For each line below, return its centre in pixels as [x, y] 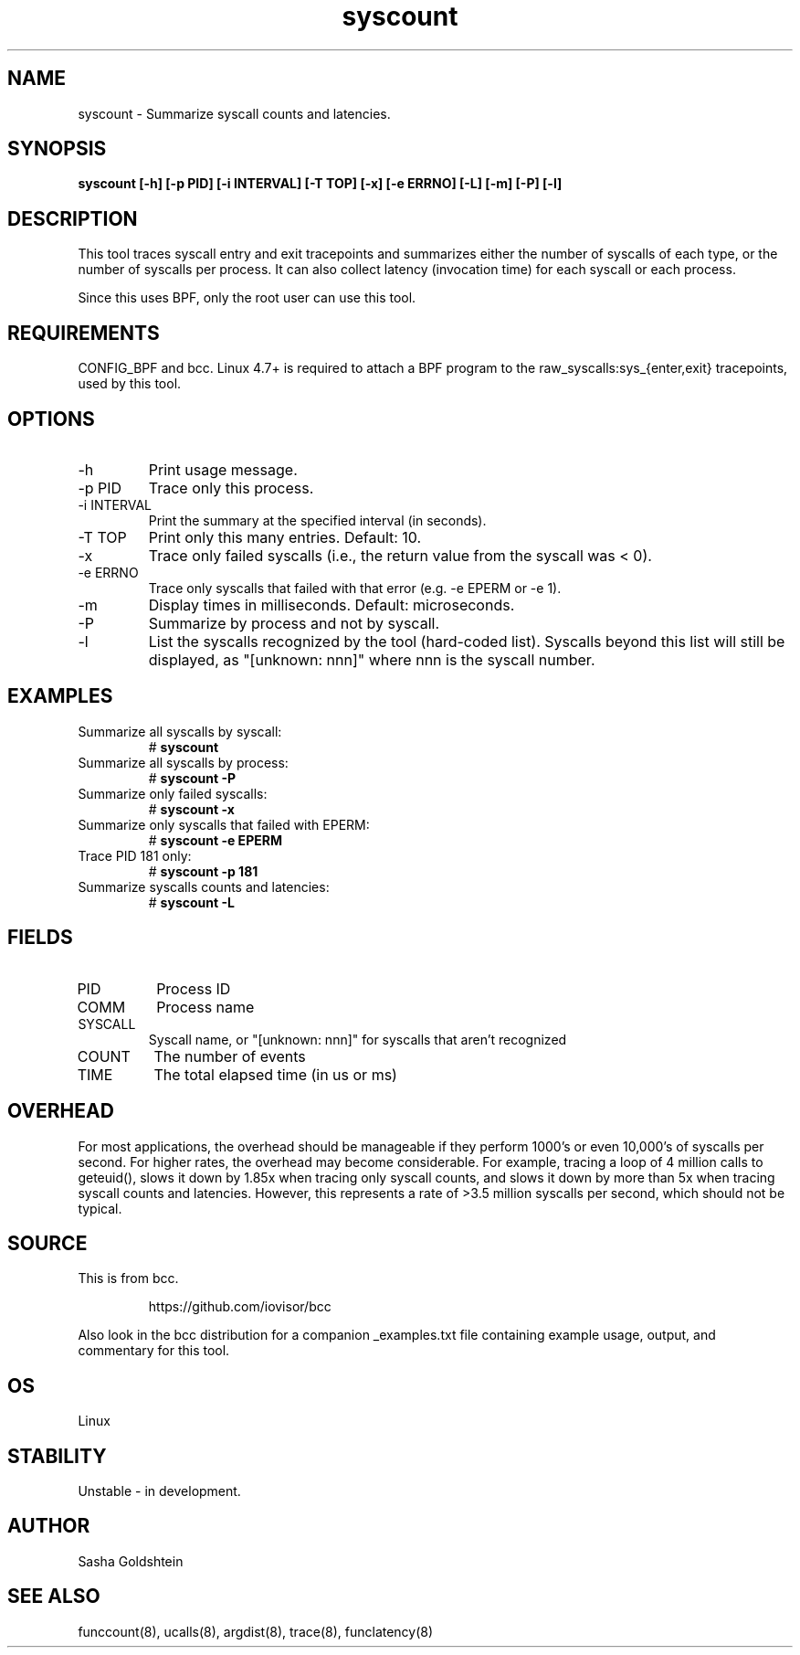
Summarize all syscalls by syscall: [180, 731]
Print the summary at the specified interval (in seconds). [317, 520]
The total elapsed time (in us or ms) [275, 1074]
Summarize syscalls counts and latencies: [204, 886]
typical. [100, 1208]
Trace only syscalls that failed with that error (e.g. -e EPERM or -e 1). [355, 588]
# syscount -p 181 [203, 871]
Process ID [194, 988]
